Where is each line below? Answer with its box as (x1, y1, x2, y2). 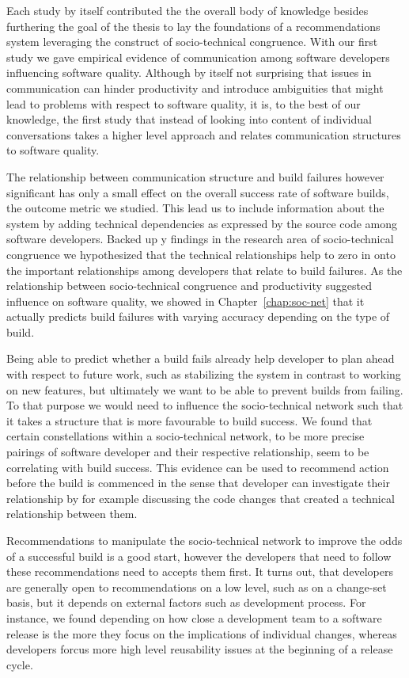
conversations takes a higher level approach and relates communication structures (6, 126, 401, 143)
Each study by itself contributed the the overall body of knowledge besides (6, 2, 369, 18)
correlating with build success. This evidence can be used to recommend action (6, 459, 389, 475)
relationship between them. (6, 505, 138, 522)
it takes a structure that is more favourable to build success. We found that (6, 412, 373, 429)
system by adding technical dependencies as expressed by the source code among (6, 215, 398, 231)
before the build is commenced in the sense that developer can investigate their (6, 474, 390, 491)
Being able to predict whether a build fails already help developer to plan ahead (6, 350, 395, 367)
